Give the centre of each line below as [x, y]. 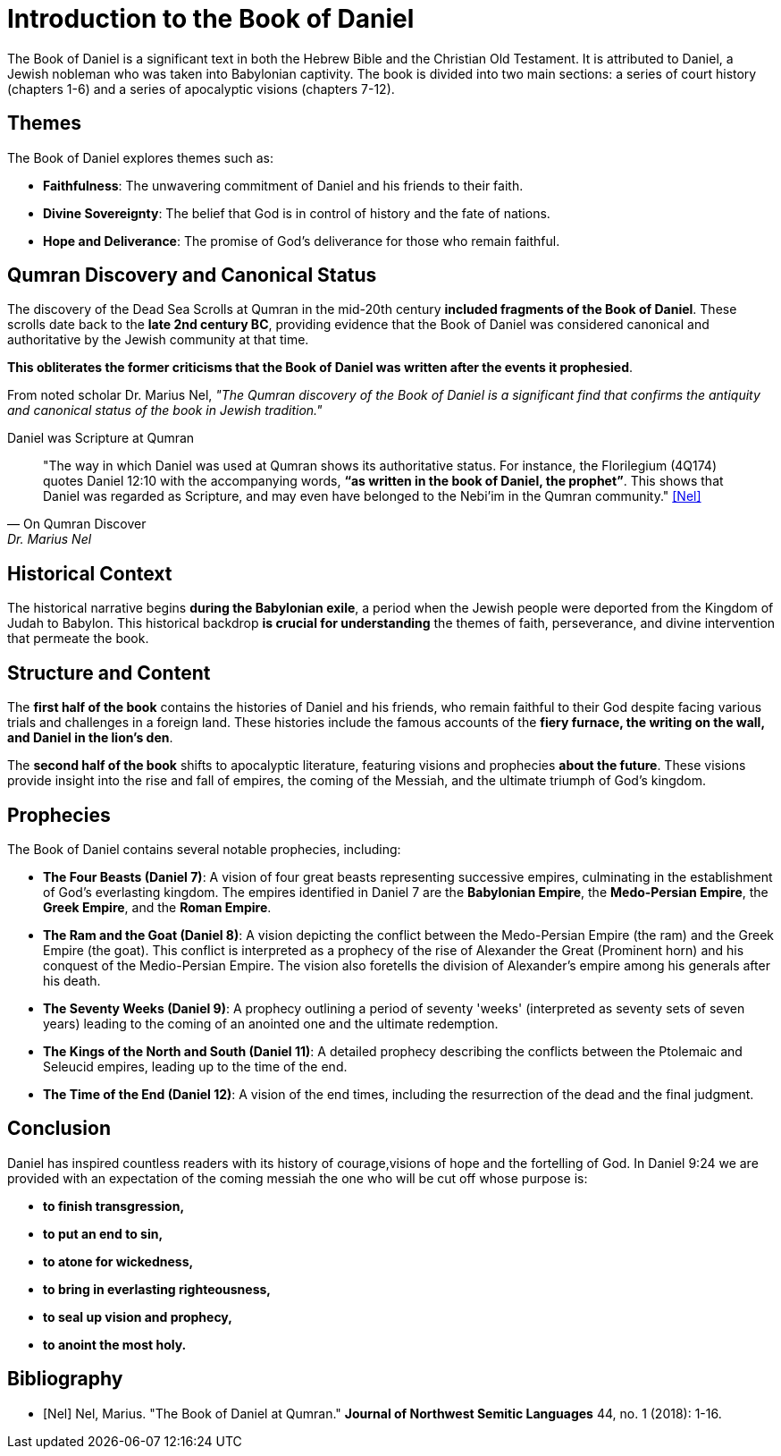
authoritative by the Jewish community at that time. [158, 340]
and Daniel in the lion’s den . [90, 738]
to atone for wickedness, [118, 1261]
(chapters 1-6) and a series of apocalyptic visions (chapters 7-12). [201, 89]
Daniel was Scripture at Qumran [101, 438]
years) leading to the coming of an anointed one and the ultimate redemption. [271, 1023]
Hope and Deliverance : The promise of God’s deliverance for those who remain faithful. [302, 241]
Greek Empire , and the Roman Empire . [157, 907]
